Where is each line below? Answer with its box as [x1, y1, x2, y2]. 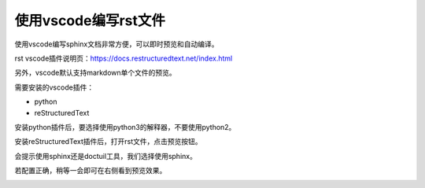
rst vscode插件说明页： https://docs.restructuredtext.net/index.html [14, 53, 233, 63]
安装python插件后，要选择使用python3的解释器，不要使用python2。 [14, 122, 236, 131]
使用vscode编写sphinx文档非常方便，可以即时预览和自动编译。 [14, 39, 219, 49]
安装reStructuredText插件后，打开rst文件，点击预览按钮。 [14, 137, 202, 146]
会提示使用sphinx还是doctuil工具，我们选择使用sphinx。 [14, 151, 197, 160]
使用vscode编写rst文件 [14, 12, 165, 29]
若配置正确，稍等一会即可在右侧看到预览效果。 [14, 166, 167, 175]
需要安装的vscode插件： [14, 83, 94, 92]
